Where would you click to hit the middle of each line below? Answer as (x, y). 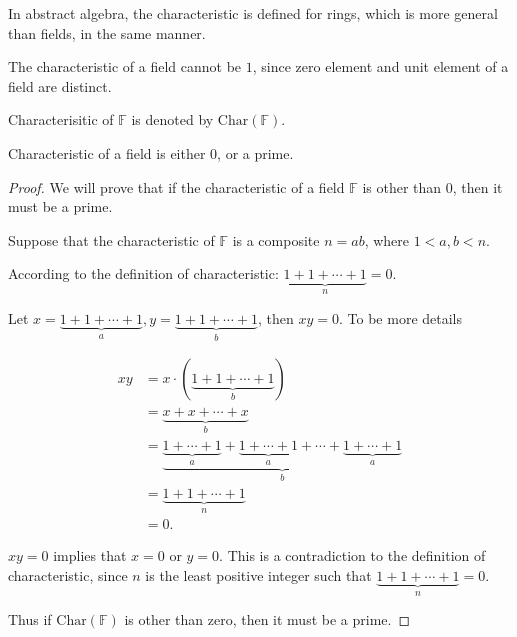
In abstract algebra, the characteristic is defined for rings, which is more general (253, 13)
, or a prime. (255, 152)
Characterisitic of (61, 119)
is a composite (276, 239)
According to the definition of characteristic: (143, 273)
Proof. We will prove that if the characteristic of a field (176, 186)
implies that (90, 555)
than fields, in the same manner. (107, 32)
